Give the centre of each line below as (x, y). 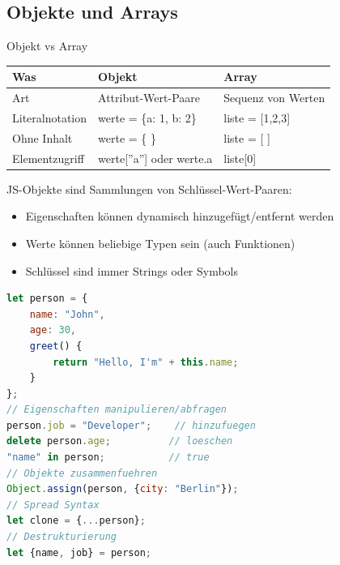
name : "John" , (67, 314)
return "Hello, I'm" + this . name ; (146, 362)
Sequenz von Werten (274, 98)
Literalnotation (50, 117)
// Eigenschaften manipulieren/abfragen (117, 410)
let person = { (47, 299)
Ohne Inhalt (42, 137)
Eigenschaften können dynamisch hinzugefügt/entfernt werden (180, 216)
